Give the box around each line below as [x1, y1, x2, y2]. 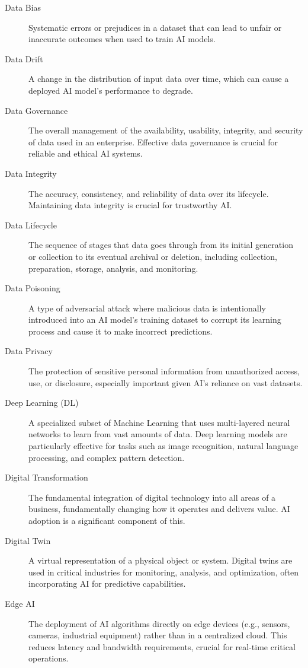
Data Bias [5, 1, 41, 13]
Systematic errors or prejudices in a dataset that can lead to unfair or [28, 21, 282, 33]
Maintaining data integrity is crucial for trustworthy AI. [28, 199, 232, 211]
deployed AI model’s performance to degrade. [28, 84, 193, 96]
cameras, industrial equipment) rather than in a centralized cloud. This [28, 629, 287, 641]
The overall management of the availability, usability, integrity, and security [28, 124, 303, 136]
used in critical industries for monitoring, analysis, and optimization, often [28, 565, 299, 578]
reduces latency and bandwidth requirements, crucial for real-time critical [28, 640, 296, 653]
